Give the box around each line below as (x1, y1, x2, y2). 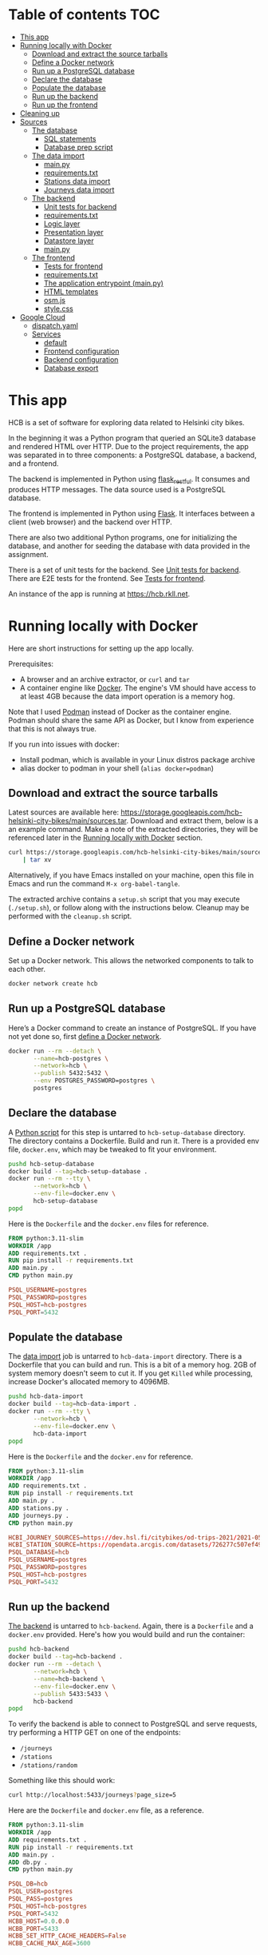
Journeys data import (43, 185, 115, 194)
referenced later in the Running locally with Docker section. (8, 833, 203, 842)
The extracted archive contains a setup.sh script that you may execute (8, 894, 241, 904)
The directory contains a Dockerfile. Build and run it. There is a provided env (8, 1136, 259, 1145)
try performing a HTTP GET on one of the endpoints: (8, 1728, 181, 1738)
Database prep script (43, 142, 113, 152)
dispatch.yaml (31, 321, 78, 330)
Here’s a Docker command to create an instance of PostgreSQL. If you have (8, 1023, 257, 1033)
